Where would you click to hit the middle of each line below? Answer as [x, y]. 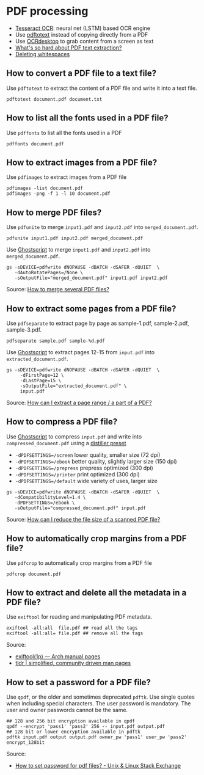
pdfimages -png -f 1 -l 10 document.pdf [59, 194]
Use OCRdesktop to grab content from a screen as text [84, 41]
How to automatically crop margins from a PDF [97, 539]
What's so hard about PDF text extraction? [68, 48]
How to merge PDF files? [54, 212]
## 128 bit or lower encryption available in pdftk [73, 732]
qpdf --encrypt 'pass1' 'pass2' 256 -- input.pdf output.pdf [86, 727]
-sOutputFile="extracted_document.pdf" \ [73, 386]
